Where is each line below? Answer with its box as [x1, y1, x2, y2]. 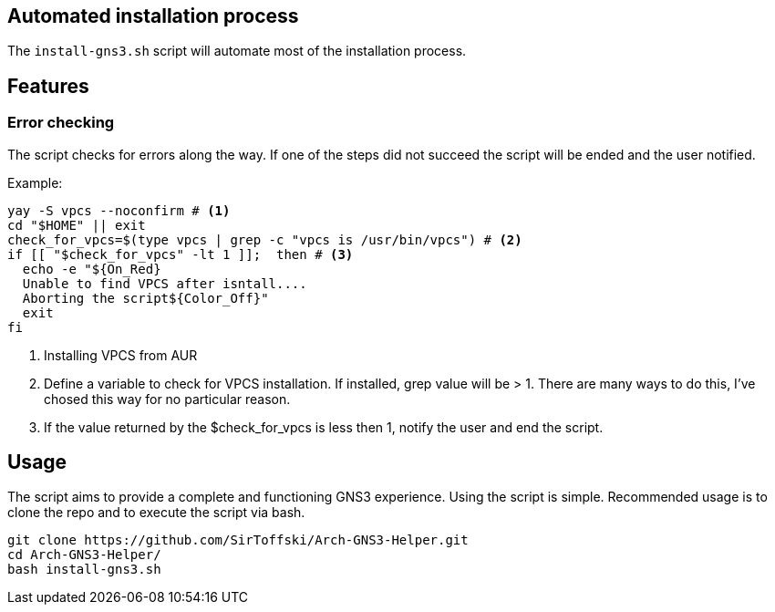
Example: [7, 174, 63, 191]
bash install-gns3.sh [7, 562, 161, 577]
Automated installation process [7, 5, 299, 27]
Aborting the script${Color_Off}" [22, 290, 269, 306]
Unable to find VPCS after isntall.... [22, 275, 307, 291]
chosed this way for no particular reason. [44, 390, 291, 407]
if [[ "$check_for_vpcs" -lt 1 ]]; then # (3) [7, 246, 354, 262]
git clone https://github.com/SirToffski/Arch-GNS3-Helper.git [7, 533, 469, 548]
